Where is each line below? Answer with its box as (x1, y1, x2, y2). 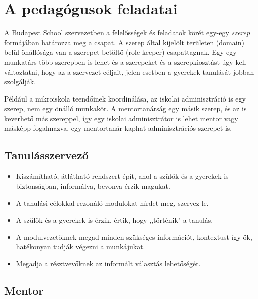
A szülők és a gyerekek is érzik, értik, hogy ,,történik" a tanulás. (16, 215, 213, 225)
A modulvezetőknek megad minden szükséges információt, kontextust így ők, (16, 231, 252, 242)
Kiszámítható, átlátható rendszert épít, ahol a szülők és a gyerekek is (16, 171, 229, 181)
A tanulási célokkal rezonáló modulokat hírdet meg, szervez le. (16, 197, 209, 208)
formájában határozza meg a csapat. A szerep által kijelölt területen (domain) (4, 37, 244, 47)
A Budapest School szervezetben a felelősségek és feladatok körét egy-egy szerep (4, 27, 250, 38)
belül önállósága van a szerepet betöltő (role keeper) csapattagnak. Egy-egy (4, 47, 237, 57)
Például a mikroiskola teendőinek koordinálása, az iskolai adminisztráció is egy (4, 93, 246, 104)
